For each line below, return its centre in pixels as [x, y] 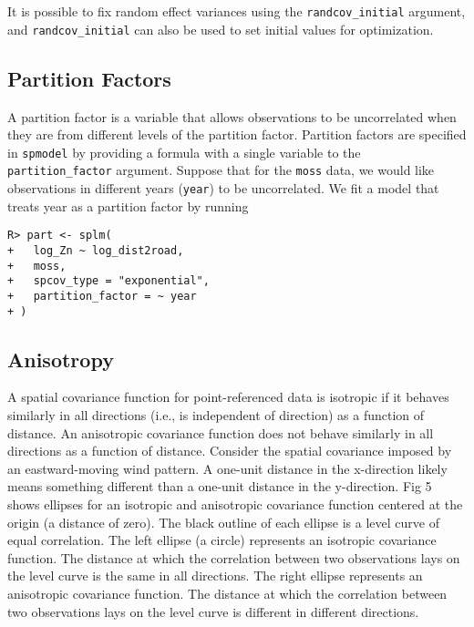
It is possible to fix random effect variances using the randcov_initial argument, [237, 11]
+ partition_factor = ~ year [102, 296]
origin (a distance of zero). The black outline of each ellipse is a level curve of [223, 522]
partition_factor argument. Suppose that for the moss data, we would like [221, 170]
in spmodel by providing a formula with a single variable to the [184, 152]
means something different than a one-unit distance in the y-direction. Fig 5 [220, 486]
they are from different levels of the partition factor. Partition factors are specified [237, 134]
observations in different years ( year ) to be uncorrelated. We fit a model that [223, 188]
